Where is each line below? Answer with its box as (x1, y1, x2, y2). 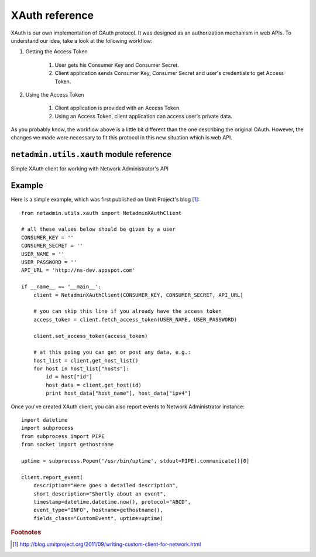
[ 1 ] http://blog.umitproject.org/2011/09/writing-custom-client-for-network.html (12, 541, 201, 548)
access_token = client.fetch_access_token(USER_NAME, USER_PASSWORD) (33, 316, 238, 323)
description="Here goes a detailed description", (33, 482, 178, 489)
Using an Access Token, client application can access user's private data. (54, 112, 232, 119)
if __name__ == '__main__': (21, 283, 102, 290)
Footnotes (11, 528, 42, 537)
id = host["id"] (46, 374, 92, 380)
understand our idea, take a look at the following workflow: (11, 37, 153, 44)
